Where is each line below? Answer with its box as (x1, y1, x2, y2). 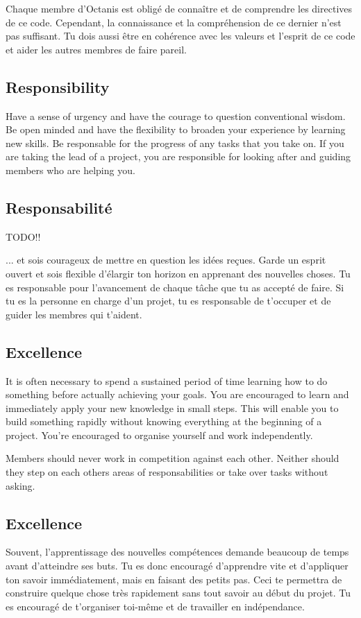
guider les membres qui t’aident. (6, 307, 142, 321)
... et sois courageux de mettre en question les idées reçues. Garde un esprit (6, 252, 326, 267)
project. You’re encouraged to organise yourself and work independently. (6, 427, 313, 442)
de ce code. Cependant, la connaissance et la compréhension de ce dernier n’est (6, 15, 342, 29)
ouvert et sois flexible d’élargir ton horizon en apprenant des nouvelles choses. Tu (6, 266, 351, 280)
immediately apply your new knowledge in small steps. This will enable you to (6, 400, 339, 415)
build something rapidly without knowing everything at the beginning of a (6, 414, 322, 429)
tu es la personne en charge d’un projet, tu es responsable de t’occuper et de (6, 293, 331, 308)
